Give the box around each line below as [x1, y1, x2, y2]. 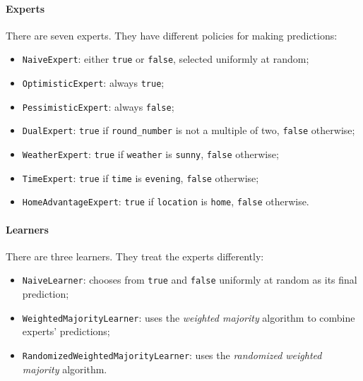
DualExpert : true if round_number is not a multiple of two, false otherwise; [22, 123, 355, 138]
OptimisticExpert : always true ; [22, 75, 165, 90]
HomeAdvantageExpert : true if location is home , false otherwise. [22, 194, 309, 209]
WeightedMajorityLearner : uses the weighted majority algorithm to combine [22, 310, 355, 325]
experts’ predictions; [22, 324, 110, 339]
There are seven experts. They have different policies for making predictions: [6, 28, 338, 42]
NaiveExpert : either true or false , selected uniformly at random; [22, 52, 309, 66]
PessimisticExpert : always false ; [22, 99, 174, 114]
